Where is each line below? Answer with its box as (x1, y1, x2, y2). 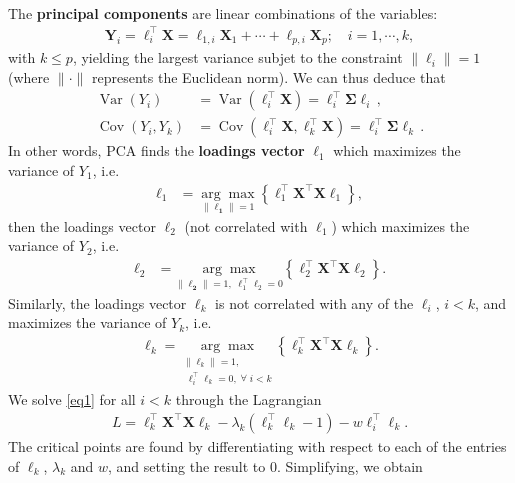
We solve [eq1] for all (8, 389, 136, 410)
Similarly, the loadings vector (8, 292, 187, 313)
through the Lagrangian (175, 389, 322, 410)
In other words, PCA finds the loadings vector (8, 140, 305, 161)
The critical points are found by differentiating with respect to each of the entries (8, 435, 507, 456)
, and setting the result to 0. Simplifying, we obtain (108, 455, 423, 476)
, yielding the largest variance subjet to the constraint (72, 47, 403, 68)
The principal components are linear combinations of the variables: (8, 2, 438, 23)
